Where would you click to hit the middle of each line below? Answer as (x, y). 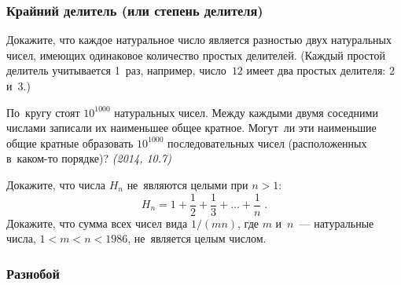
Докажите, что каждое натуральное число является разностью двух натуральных (199, 40)
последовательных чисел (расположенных (267, 142)
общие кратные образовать (70, 142)
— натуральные (337, 223)
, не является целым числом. (197, 238)
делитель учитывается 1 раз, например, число (116, 70)
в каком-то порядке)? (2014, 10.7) (89, 158)
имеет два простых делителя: (316, 70)
